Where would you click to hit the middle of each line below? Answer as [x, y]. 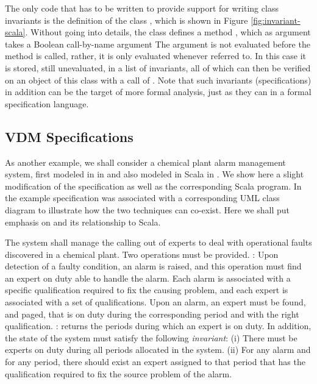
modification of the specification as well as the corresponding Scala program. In [153, 186]
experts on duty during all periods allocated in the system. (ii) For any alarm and [158, 350]
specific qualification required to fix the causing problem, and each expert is [147, 290]
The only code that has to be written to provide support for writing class [142, 8]
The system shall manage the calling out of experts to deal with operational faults [158, 242]
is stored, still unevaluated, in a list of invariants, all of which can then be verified [158, 67]
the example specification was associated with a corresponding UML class [142, 198]
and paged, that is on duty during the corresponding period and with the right [152, 314]
